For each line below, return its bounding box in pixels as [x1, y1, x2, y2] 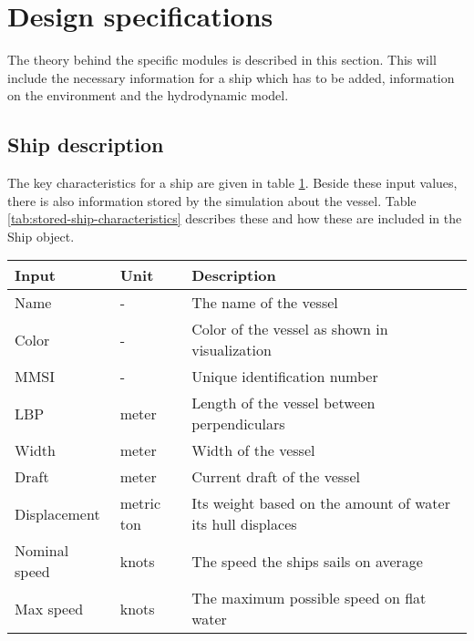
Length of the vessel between [191, 392, 376, 414]
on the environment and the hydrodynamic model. [7, 86, 289, 105]
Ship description [7, 130, 164, 159]
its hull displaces [191, 513, 297, 535]
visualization [191, 339, 272, 361]
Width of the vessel [191, 439, 315, 461]
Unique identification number [191, 366, 378, 388]
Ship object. [7, 226, 75, 245]
